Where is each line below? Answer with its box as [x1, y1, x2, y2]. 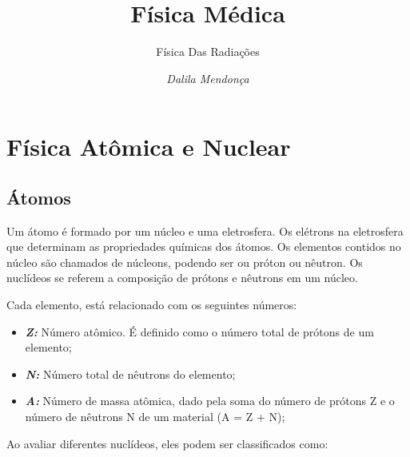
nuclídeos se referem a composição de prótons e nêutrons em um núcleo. [6, 269, 358, 286]
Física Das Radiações [156, 43, 260, 60]
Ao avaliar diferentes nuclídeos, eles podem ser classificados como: [6, 435, 328, 451]
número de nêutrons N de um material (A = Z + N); [25, 408, 285, 425]
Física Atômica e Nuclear [6, 130, 291, 163]
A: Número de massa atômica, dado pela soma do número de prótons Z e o [25, 392, 395, 409]
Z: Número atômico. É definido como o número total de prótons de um [25, 323, 374, 340]
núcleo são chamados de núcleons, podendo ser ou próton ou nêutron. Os [6, 253, 363, 270]
